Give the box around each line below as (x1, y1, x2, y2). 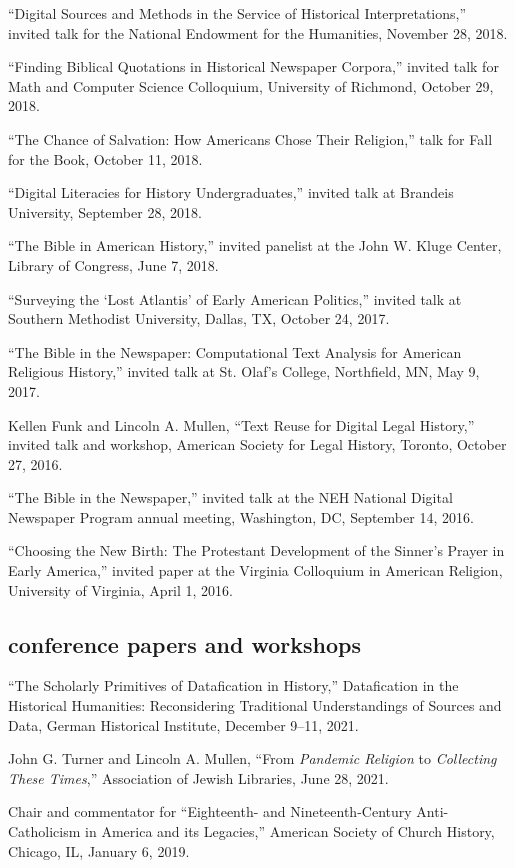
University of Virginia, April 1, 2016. (8, 579, 234, 600)
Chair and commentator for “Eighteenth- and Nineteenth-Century (8, 801, 412, 822)
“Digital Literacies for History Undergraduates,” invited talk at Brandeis (8, 182, 454, 203)
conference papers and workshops (8, 628, 361, 659)
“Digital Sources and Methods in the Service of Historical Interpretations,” (8, 3, 467, 23)
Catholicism (8, 821, 81, 842)
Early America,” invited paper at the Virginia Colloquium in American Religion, (8, 560, 503, 581)
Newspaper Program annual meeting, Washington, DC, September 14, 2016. (8, 506, 474, 527)
